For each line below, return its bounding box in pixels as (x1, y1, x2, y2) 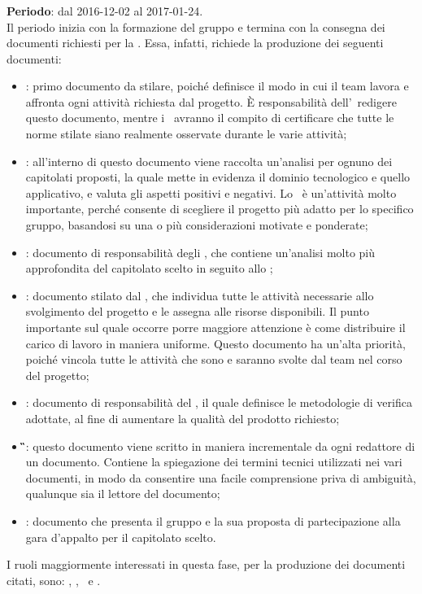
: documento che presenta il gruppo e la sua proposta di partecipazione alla (25, 512, 401, 529)
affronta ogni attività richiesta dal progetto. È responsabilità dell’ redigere (25, 93, 397, 110)
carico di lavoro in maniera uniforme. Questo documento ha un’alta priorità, (25, 334, 406, 352)
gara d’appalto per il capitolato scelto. (25, 528, 216, 545)
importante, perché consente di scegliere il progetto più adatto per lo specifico (25, 200, 414, 217)
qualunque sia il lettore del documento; (25, 485, 220, 502)
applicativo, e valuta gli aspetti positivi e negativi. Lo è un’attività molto (25, 184, 397, 201)
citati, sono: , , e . (7, 571, 101, 588)
